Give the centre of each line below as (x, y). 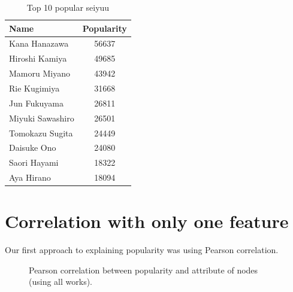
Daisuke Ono (33, 147)
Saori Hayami (34, 162)
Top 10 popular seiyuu (68, 7)
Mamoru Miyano (40, 73)
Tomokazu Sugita (41, 133)
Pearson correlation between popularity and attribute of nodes (144, 270)
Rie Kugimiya (34, 88)
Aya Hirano (30, 177)
